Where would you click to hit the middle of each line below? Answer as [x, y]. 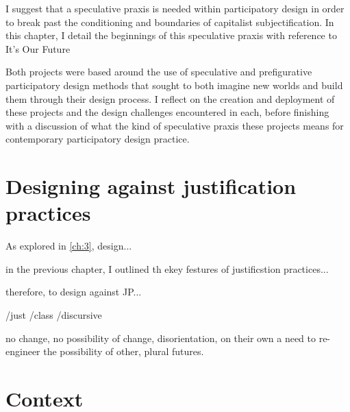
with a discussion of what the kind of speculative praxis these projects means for [175, 125]
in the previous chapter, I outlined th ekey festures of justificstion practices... [167, 268]
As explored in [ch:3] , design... [69, 246]
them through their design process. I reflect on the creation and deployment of [170, 98]
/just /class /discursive [54, 315]
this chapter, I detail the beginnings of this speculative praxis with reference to [171, 35]
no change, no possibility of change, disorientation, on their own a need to [161, 338]
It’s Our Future [38, 48]
